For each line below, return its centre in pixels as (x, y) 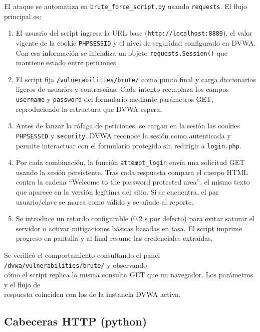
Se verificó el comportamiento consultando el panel (82, 255)
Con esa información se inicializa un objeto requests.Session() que (122, 52)
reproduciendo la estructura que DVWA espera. (89, 109)
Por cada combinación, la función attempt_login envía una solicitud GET (130, 162)
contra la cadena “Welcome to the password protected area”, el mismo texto (133, 182)
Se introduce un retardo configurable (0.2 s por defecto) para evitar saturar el (135, 218)
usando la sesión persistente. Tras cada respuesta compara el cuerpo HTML (132, 172)
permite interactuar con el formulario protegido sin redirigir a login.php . (128, 145)
